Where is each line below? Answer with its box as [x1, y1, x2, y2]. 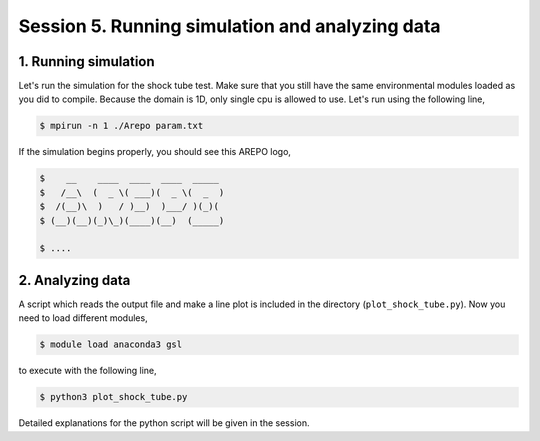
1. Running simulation [18, 53, 155, 70]
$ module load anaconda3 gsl [39, 339, 183, 350]
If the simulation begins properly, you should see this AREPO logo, [18, 146, 292, 158]
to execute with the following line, [18, 365, 157, 377]
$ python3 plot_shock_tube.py [39, 391, 188, 403]
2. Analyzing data [18, 271, 131, 289]
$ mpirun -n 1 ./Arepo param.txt [39, 120, 204, 132]
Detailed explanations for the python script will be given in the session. [18, 417, 310, 429]
